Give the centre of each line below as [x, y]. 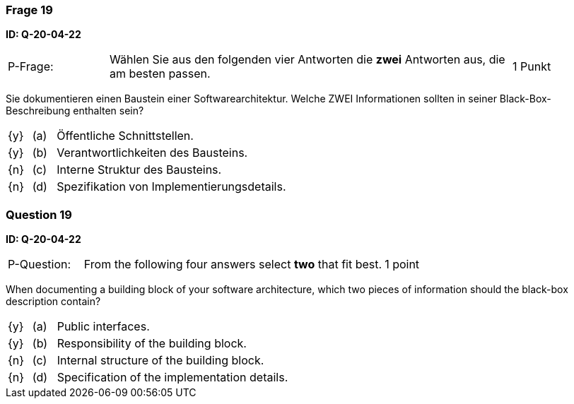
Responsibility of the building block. [152, 344]
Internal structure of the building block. [160, 361]
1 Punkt [532, 67]
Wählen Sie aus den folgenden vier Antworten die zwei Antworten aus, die [307, 60]
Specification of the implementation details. [172, 378]
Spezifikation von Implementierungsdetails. [171, 187]
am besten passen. [160, 74]
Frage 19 [29, 10]
